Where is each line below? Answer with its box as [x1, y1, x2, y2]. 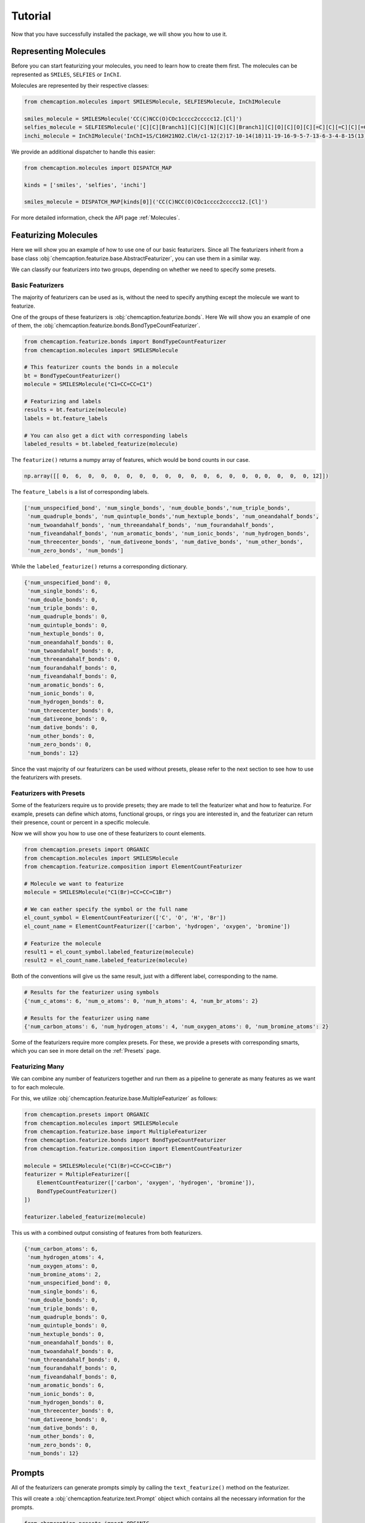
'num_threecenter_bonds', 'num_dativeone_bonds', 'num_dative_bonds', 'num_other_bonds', [27, 539, 304, 545]
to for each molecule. [11, 1083, 65, 1090]
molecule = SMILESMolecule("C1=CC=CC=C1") [24, 381, 153, 388]
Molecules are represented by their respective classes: [11, 82, 149, 90]
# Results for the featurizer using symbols [24, 989, 159, 996]
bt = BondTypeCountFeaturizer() [24, 372, 121, 379]
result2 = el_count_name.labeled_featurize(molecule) [24, 957, 188, 964]
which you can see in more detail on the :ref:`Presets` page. [11, 1047, 161, 1055]
